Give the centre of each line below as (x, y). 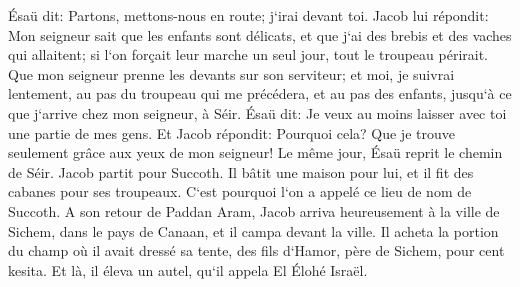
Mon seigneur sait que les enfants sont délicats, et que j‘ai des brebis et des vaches (260, 34)
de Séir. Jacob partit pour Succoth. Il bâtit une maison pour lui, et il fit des (241, 171)
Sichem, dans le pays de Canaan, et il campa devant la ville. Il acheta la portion (253, 230)
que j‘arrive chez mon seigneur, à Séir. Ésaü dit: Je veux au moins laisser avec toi (257, 112)
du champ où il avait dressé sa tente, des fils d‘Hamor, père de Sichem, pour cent (256, 250)
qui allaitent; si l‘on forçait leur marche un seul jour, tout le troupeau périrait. (248, 54)
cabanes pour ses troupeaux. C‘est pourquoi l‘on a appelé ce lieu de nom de (240, 191)
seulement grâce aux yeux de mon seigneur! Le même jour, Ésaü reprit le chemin (255, 152)
